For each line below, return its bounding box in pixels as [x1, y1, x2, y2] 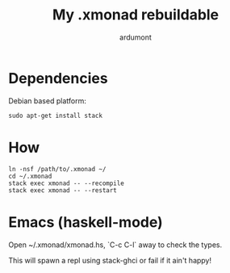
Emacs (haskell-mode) [8, 212, 163, 231]
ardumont [119, 32, 152, 42]
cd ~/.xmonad [8, 172, 52, 180]
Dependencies [8, 69, 108, 87]
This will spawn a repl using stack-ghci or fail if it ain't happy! [8, 255, 212, 265]
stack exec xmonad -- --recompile [8, 179, 125, 187]
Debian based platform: [8, 95, 86, 106]
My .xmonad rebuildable [52, 6, 220, 24]
